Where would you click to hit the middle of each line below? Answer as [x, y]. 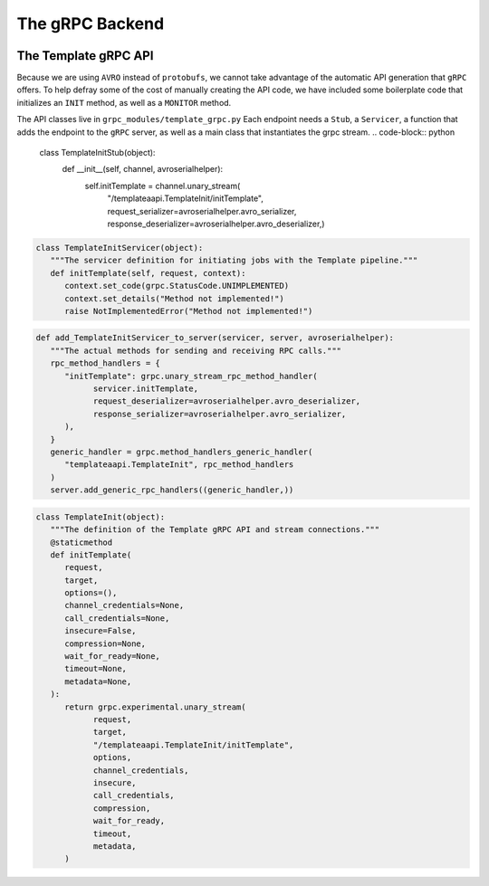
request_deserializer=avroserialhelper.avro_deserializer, [227, 401]
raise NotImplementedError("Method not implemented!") [189, 311]
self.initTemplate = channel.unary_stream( [163, 186]
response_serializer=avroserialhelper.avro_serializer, [220, 414]
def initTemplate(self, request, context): [148, 273]
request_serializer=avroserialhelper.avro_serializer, [202, 211]
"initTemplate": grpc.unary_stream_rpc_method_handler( [191, 376]
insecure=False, [101, 631]
